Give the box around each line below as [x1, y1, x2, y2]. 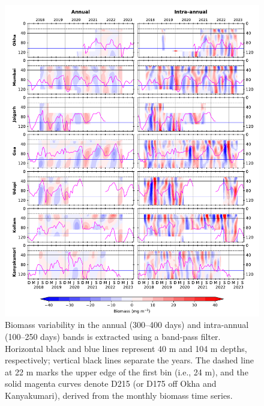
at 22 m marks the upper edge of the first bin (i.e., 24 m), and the [5, 365, 248, 378]
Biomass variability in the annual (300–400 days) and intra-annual [5, 318, 249, 331]
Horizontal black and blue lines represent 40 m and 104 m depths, [5, 342, 247, 354]
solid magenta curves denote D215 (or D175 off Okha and [5, 377, 217, 390]
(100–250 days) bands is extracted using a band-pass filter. [5, 330, 221, 342]
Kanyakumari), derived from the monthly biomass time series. [5, 389, 233, 401]
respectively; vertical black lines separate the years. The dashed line [5, 354, 254, 366]
